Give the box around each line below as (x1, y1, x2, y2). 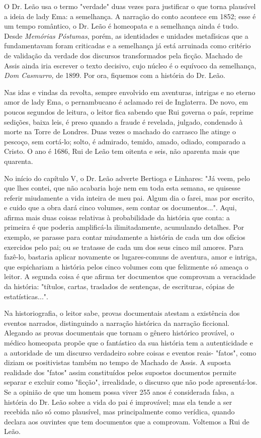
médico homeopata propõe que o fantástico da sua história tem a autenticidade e (4, 337, 253, 347)
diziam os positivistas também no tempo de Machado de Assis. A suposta (4, 357, 231, 368)
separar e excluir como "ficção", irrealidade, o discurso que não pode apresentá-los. (4, 377, 257, 387)
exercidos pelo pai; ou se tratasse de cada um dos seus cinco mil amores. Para (4, 241, 243, 252)
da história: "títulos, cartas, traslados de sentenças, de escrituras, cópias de (4, 281, 234, 292)
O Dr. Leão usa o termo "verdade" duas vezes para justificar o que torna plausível (4, 1, 256, 11)
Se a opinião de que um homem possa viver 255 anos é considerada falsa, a (4, 386, 234, 397)
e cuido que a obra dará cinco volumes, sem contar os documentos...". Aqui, (4, 202, 237, 213)
